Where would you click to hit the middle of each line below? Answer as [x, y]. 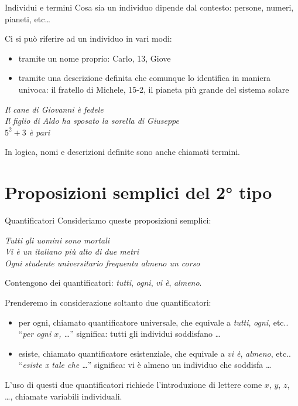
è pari [40, 132]
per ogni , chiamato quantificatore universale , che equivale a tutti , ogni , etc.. [153, 322]
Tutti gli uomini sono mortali [57, 240]
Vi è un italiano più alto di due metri [72, 251]
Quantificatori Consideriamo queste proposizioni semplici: [108, 220]
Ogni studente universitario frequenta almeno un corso [102, 263]
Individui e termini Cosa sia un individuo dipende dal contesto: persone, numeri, [149, 7]
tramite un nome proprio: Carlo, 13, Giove [95, 58]
